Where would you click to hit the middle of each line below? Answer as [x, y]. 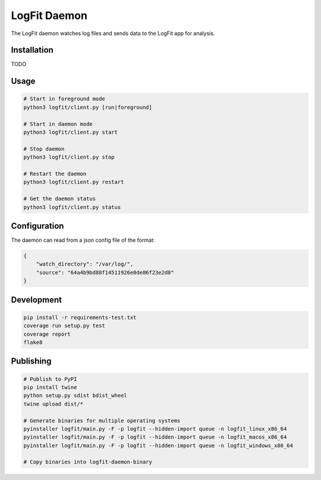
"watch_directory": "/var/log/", [85, 264]
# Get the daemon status [60, 199]
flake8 [33, 342]
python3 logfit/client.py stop [69, 157]
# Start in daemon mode [58, 124]
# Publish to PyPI [50, 379]
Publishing [31, 361]
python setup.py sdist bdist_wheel [75, 396]
